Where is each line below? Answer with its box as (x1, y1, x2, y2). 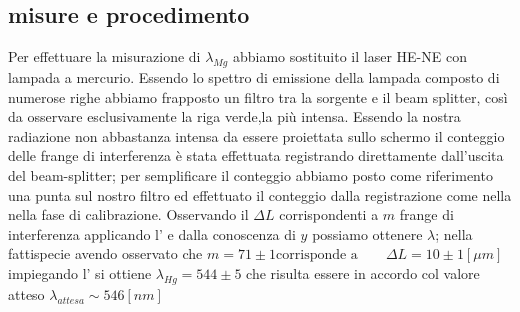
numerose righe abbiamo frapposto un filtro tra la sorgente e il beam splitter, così (8, 86, 508, 107)
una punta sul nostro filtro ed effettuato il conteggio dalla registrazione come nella (8, 184, 512, 205)
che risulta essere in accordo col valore (246, 262, 480, 283)
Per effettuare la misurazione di (8, 46, 201, 67)
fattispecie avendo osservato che (8, 243, 203, 264)
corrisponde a (276, 248, 358, 263)
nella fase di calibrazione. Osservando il (8, 204, 249, 225)
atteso (8, 283, 45, 304)
